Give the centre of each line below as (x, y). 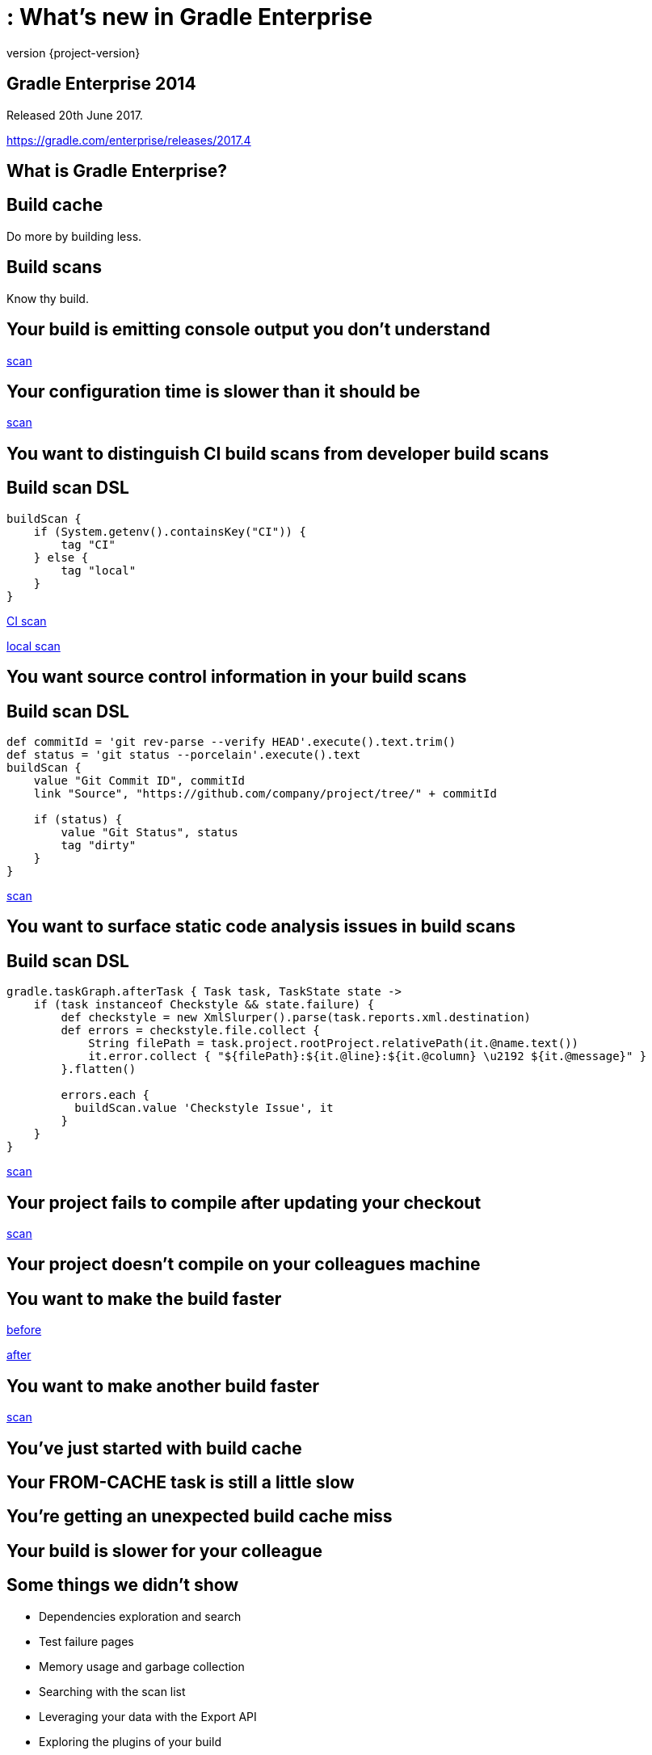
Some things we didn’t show (123, 1585)
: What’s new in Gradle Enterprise (189, 17)
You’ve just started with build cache (154, 1448)
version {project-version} (74, 53)
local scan (34, 646)
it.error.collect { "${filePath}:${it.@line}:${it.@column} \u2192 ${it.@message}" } (368, 1056)
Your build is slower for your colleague (164, 1551)
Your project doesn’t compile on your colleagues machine (244, 1265)
